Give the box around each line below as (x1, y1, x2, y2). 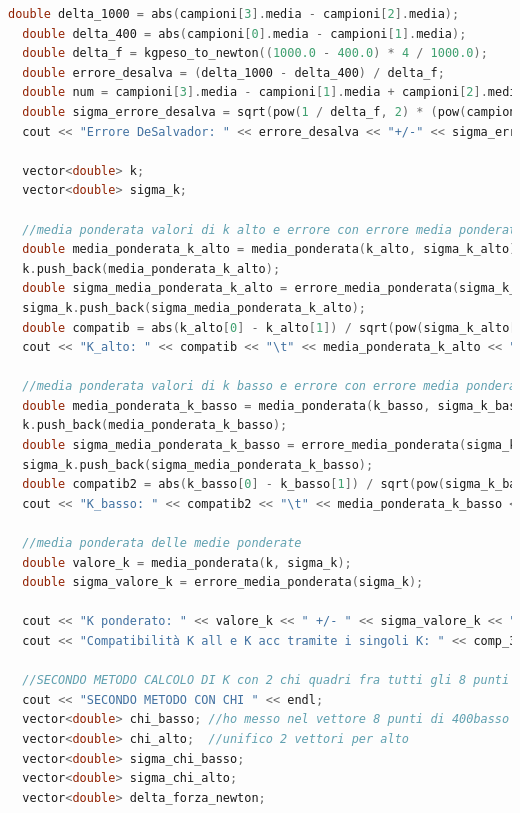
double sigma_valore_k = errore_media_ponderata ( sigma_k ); (22, 575, 424, 590)
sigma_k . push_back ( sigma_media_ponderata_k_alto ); (22, 300, 366, 315)
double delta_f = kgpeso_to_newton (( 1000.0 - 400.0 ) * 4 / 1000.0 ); (22, 46, 488, 61)
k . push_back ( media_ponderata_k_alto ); (22, 261, 281, 276)
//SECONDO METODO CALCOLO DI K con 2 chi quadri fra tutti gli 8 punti (22, 673, 510, 688)
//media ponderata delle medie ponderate (22, 536, 302, 551)
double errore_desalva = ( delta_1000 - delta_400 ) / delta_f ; (22, 65, 445, 80)
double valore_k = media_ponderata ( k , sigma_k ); (22, 555, 352, 570)
